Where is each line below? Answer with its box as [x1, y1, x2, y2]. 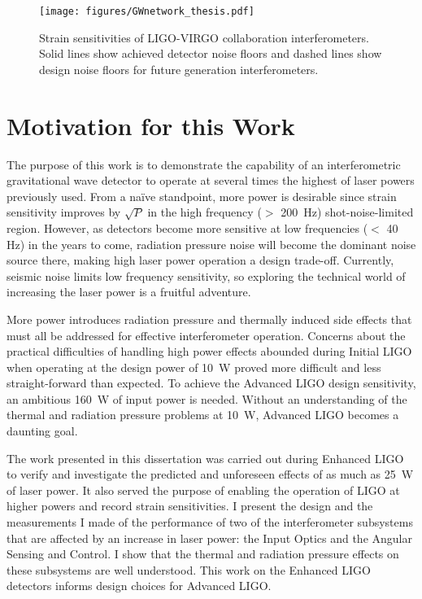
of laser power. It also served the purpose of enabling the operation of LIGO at [7, 481, 400, 498]
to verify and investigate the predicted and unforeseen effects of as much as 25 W [7, 466, 414, 483]
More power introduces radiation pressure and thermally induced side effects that [7, 310, 412, 327]
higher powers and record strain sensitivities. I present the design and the [7, 497, 373, 514]
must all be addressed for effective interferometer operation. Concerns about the [7, 326, 406, 343]
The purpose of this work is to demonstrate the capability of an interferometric [7, 155, 401, 173]
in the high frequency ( [147, 203, 262, 221]
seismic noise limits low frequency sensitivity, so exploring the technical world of [7, 267, 406, 284]
